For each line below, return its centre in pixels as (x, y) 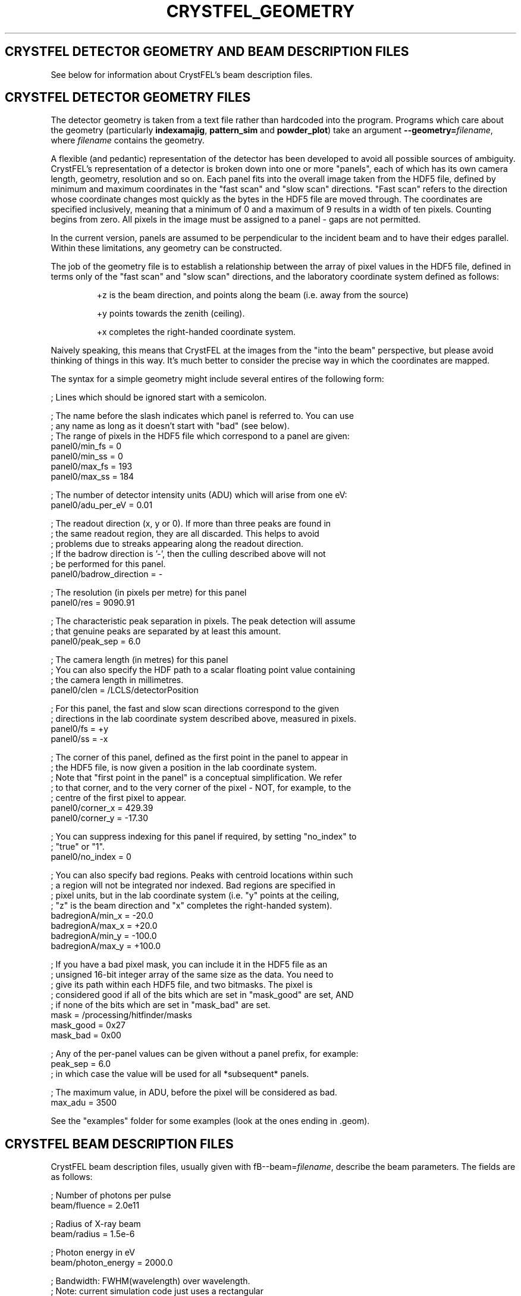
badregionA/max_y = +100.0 (106, 946)
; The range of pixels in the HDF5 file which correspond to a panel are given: (200, 436)
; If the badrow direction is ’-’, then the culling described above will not (188, 554)
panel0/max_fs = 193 (92, 467)
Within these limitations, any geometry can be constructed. (166, 248)
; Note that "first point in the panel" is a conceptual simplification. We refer (197, 778)
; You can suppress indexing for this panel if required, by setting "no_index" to (204, 837)
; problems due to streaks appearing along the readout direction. (177, 544)
